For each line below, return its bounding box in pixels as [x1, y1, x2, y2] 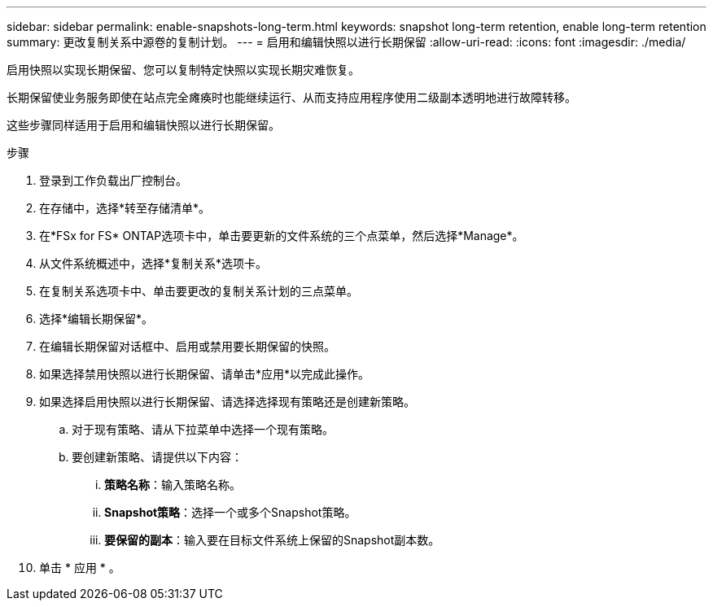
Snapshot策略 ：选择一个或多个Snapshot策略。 [104, 505, 356, 519]
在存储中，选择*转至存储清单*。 [39, 201, 211, 215]
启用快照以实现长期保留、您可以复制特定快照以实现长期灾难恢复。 [7, 63, 360, 76]
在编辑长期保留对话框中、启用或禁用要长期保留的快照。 [39, 339, 335, 353]
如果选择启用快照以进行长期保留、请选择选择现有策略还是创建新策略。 [39, 395, 415, 408]
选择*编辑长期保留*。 [39, 312, 154, 325]
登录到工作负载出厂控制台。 [39, 173, 187, 187]
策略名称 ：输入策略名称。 [104, 478, 241, 491]
